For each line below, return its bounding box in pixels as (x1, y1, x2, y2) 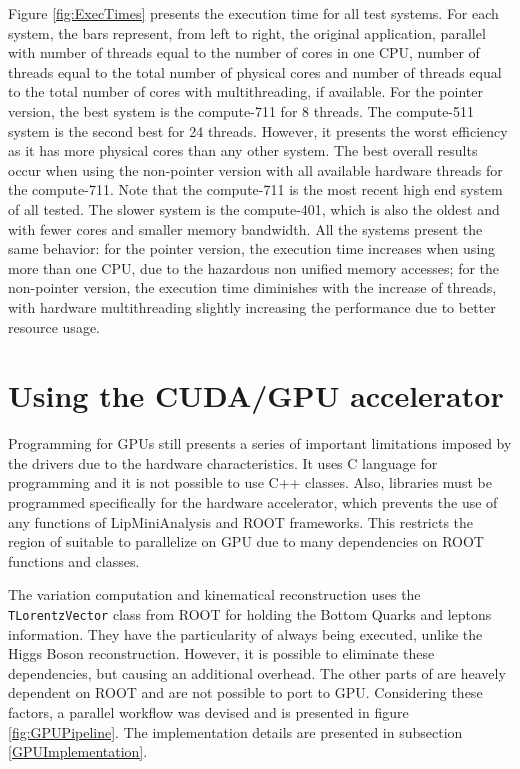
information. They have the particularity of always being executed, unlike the (8, 623, 483, 644)
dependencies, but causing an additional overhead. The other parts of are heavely (8, 662, 506, 683)
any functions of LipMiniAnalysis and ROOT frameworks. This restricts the (8, 511, 474, 532)
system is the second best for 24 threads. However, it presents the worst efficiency (8, 120, 508, 141)
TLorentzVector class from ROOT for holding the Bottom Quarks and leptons (8, 603, 492, 624)
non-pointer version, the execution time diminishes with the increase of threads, (8, 277, 497, 298)
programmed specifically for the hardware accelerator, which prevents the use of (8, 492, 498, 512)
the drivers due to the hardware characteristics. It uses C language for (8, 452, 438, 473)
